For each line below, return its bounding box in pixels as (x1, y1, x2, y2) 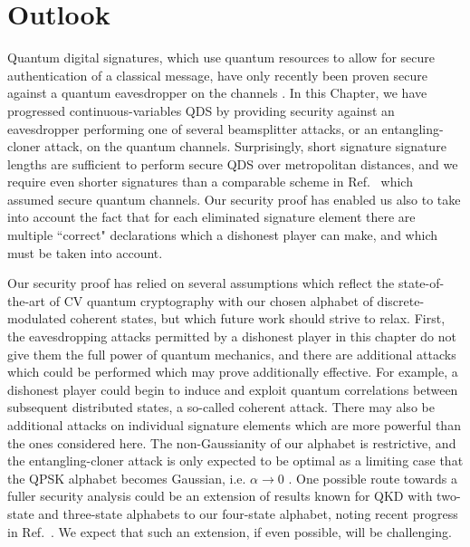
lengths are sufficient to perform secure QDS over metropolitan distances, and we (7, 154, 458, 173)
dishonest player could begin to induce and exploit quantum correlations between (7, 379, 458, 398)
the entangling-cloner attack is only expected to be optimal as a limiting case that (7, 451, 464, 470)
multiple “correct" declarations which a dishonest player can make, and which (7, 226, 437, 245)
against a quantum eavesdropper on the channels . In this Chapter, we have (7, 83, 427, 102)
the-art (7, 291, 46, 310)
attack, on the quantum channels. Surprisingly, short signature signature (44, 137, 446, 156)
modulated (7, 309, 66, 328)
